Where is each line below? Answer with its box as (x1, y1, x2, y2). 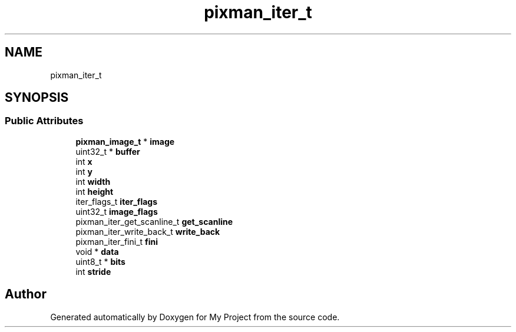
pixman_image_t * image (75, 136, 175, 147)
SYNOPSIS (5, 90, 69, 105)
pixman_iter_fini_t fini (75, 236, 158, 247)
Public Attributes (5, 115, 84, 127)
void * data (75, 246, 119, 257)
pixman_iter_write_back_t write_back (75, 226, 220, 237)
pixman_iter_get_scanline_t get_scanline (75, 216, 233, 227)
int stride (75, 266, 111, 277)
